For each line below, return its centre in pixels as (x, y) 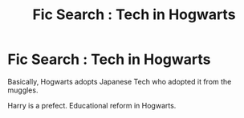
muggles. (23, 90)
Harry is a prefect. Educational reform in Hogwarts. (92, 105)
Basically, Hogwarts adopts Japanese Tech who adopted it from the (120, 81)
